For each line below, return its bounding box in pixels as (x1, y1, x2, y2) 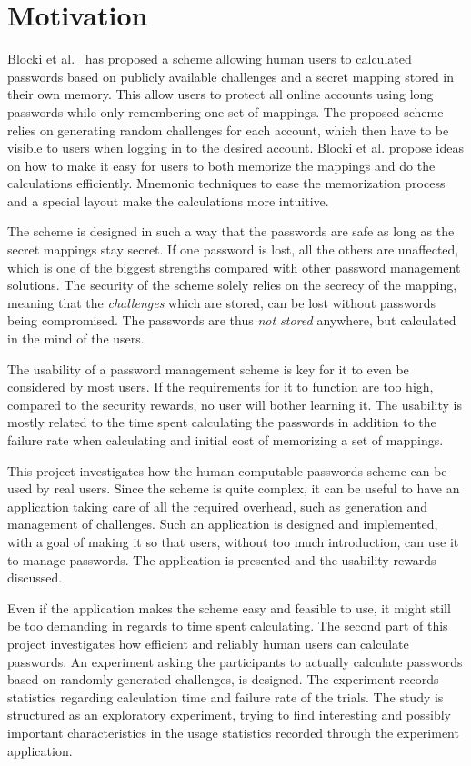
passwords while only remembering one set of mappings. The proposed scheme (7, 102, 444, 121)
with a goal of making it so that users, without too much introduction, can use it (7, 532, 459, 551)
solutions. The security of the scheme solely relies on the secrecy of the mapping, (7, 275, 457, 294)
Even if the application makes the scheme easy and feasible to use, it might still (7, 598, 451, 617)
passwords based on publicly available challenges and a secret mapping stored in (7, 66, 455, 85)
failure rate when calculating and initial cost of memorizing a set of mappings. (7, 431, 444, 449)
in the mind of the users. (7, 329, 145, 348)
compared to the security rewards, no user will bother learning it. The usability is (7, 394, 462, 413)
